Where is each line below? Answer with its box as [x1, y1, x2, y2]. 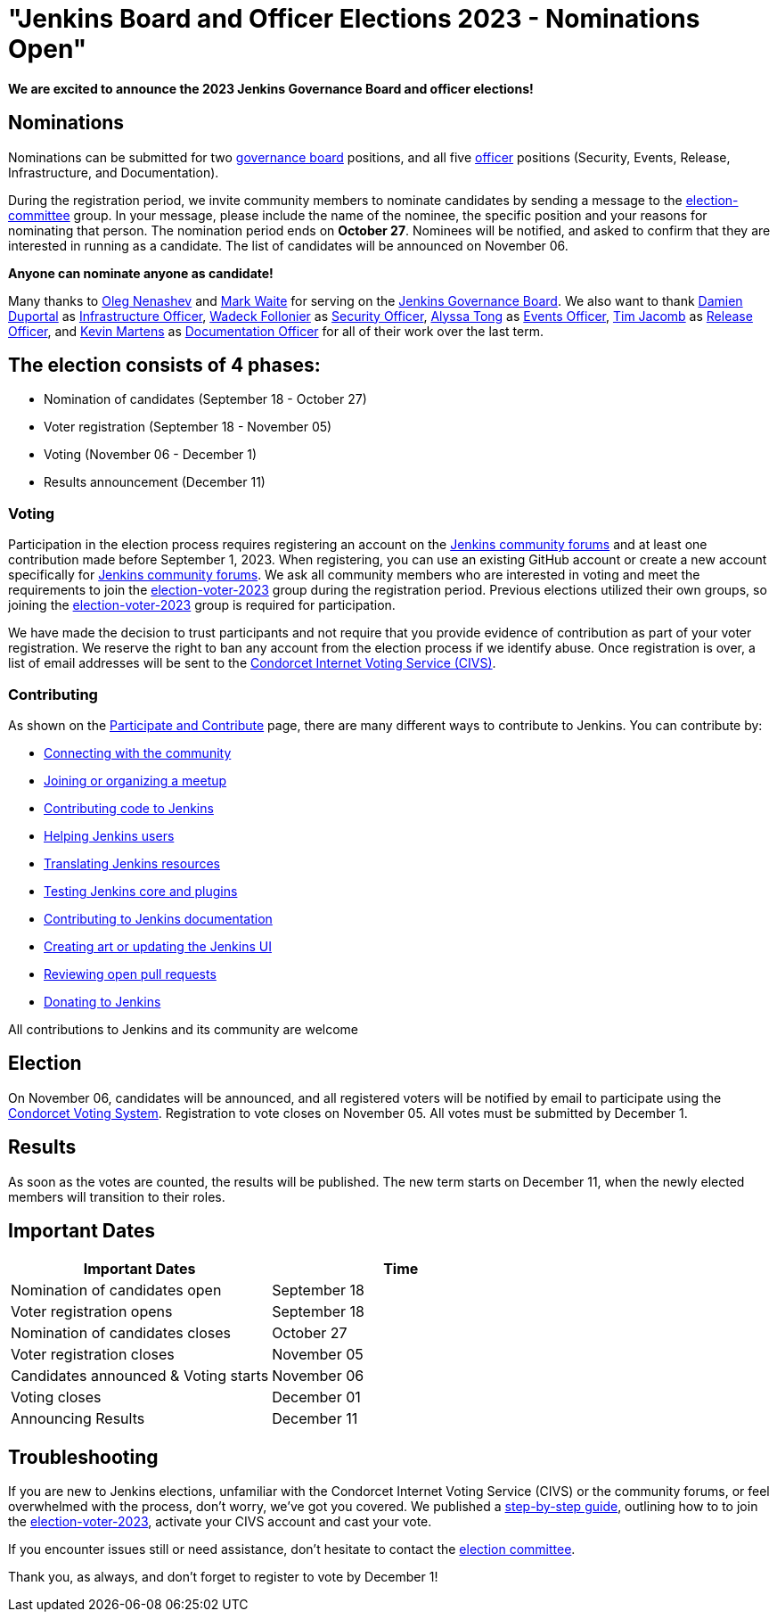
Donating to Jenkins [44, 993, 161, 1009]
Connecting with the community [44, 744, 232, 760]
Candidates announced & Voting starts [11, 1367, 269, 1385]
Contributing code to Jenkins [44, 800, 214, 816]
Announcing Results [11, 1409, 145, 1428]
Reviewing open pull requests [44, 966, 217, 982]
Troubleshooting [8, 1445, 159, 1468]
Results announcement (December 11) [44, 474, 266, 490]
